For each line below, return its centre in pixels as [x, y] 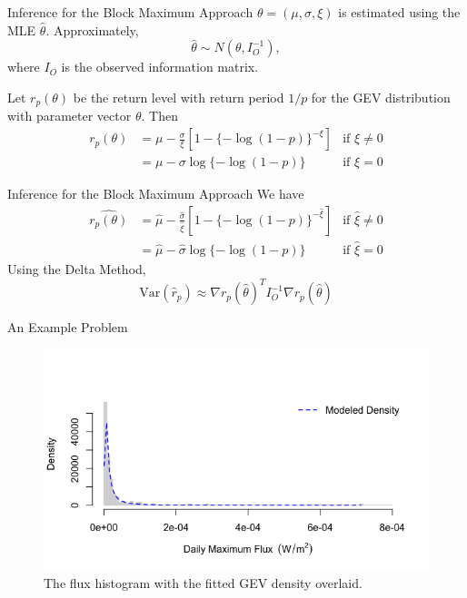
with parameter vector [70, 116]
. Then [159, 116]
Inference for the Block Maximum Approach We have [156, 194]
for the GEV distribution [381, 97]
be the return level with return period [179, 97]
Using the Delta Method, [77, 268]
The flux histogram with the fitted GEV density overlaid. [203, 583]
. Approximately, [92, 29]
